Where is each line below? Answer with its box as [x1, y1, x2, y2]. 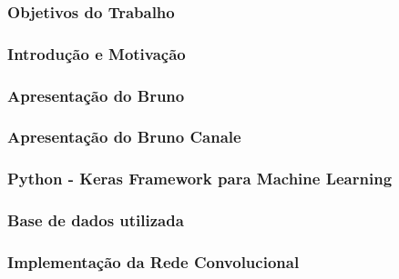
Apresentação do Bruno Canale [7, 125, 241, 148]
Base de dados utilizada [7, 209, 184, 232]
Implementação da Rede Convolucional [7, 250, 300, 273]
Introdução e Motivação [7, 42, 186, 65]
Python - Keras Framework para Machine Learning [7, 167, 393, 190]
